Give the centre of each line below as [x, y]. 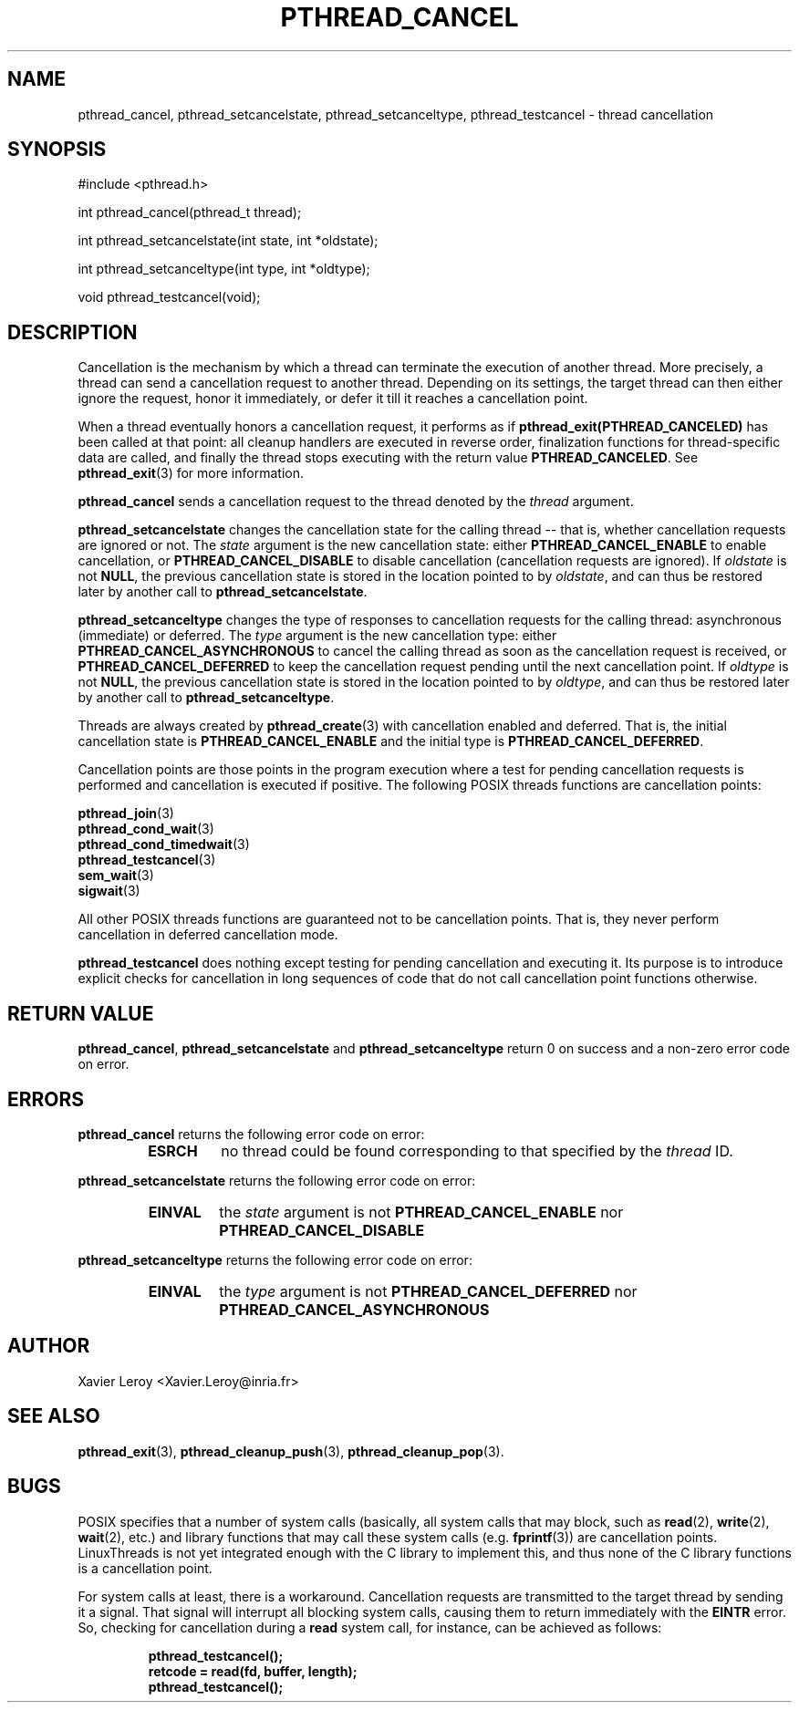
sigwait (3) [109, 891]
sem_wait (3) [116, 876]
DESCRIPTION [73, 332]
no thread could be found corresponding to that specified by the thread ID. [477, 1150]
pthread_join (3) [126, 814]
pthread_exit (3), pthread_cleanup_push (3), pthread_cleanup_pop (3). [291, 1451]
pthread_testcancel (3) [147, 860]
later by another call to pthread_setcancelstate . [223, 592]
